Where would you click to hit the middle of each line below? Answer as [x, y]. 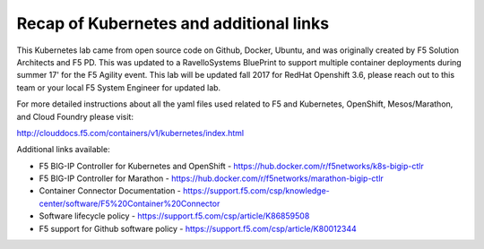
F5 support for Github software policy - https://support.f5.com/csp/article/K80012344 [198, 228]
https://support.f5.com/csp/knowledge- [256, 191]
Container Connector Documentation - [110, 191]
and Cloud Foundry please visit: [75, 116]
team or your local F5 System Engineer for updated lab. [119, 87]
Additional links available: [64, 150]
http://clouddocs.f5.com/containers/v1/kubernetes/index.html [130, 133]
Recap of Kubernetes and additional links [173, 23]
